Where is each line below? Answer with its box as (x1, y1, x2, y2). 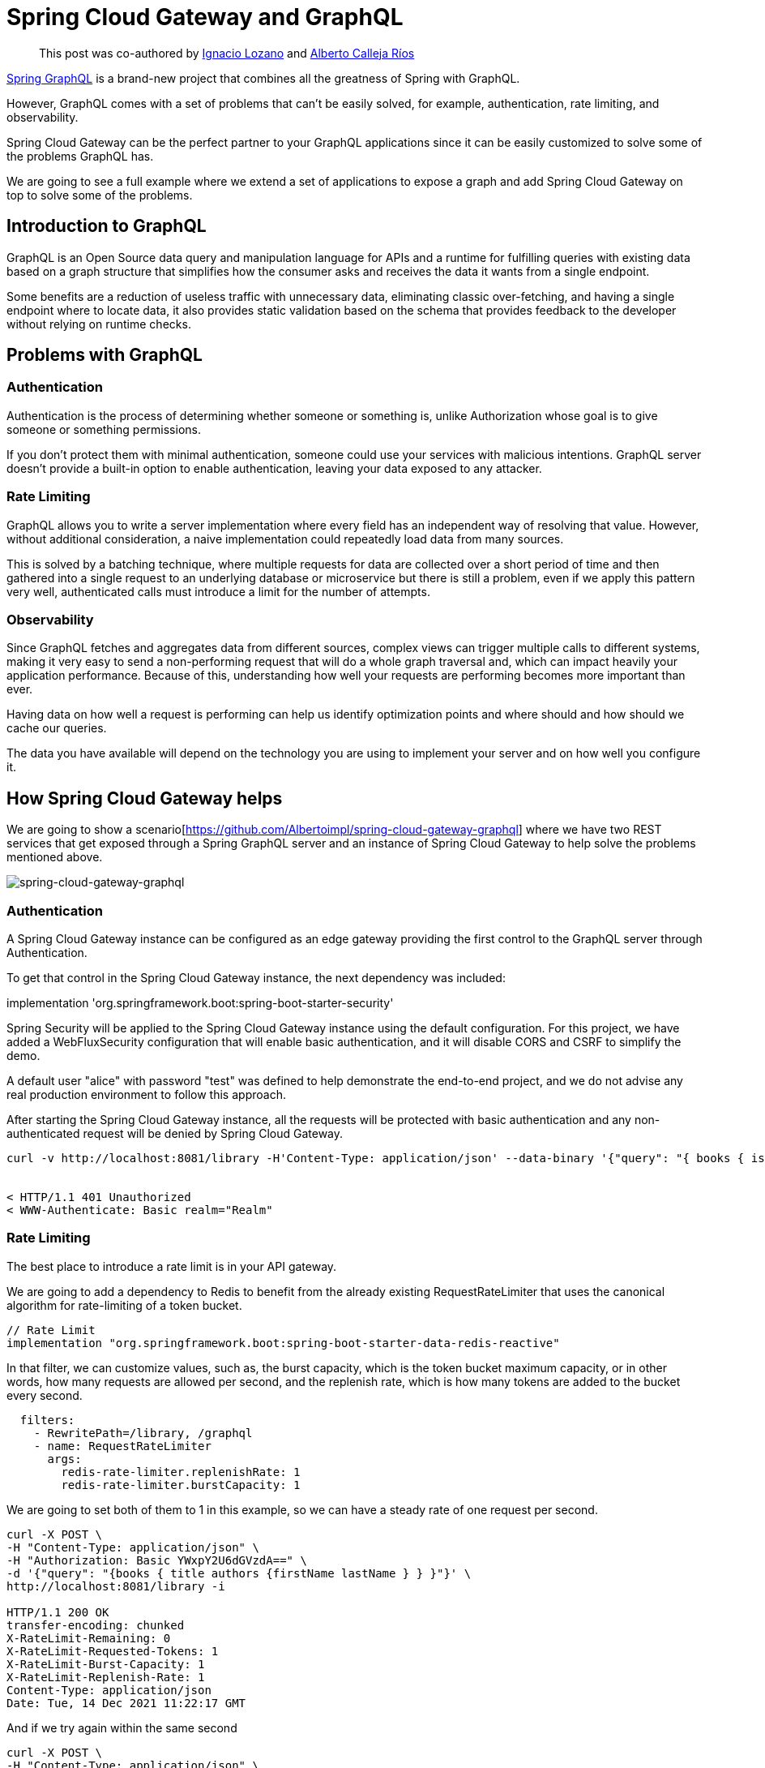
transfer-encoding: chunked (6, 1618, 185, 1632)
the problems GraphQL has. (6, 148, 154, 163)
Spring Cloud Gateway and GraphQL (6, 3, 404, 31)
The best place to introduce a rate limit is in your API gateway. (6, 1259, 337, 1273)
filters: (19, 1413, 75, 1427)
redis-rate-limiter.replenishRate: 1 (61, 1465, 301, 1478)
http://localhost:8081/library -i (6, 1579, 225, 1593)
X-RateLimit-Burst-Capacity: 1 (6, 1657, 205, 1671)
